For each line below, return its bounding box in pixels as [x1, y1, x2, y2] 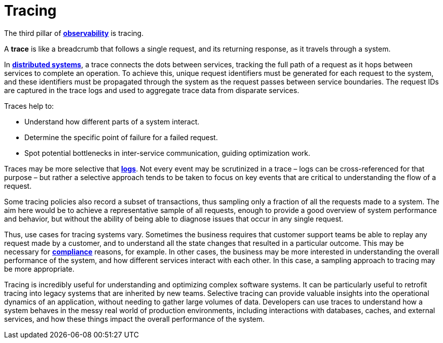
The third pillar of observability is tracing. [4, 28, 144, 37]
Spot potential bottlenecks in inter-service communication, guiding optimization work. [24, 148, 311, 157]
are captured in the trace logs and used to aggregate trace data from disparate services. [4, 85, 300, 95]
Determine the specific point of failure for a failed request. [24, 133, 218, 142]
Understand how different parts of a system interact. [24, 117, 200, 126]
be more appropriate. [4, 264, 75, 273]
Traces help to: [4, 101, 54, 110]
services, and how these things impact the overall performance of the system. [4, 314, 265, 323]
